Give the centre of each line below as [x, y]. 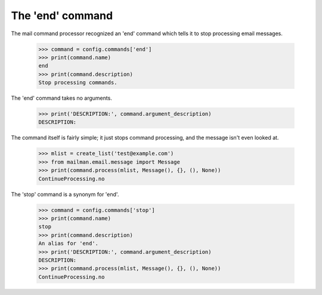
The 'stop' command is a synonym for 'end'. [65, 194]
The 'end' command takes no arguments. [62, 98]
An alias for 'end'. [68, 244]
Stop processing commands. [78, 83]
